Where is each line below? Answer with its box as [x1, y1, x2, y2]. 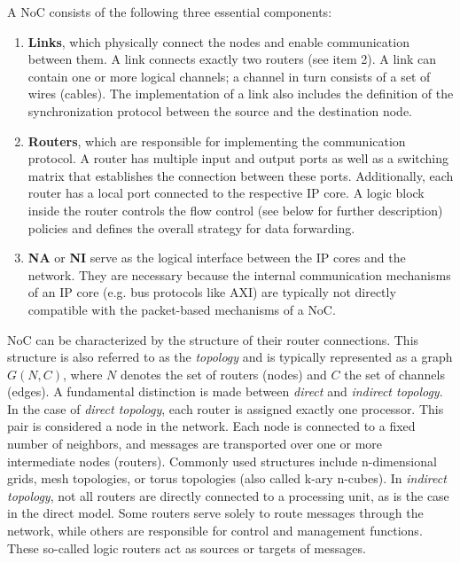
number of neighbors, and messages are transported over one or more [7, 434, 383, 453]
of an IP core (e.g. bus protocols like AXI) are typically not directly [27, 283, 396, 301]
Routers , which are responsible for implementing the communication [27, 131, 406, 150]
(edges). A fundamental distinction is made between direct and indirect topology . [7, 382, 443, 401]
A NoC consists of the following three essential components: [7, 3, 332, 20]
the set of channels [344, 364, 445, 383]
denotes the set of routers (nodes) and [120, 364, 327, 383]
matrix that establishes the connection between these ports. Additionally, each [27, 166, 454, 184]
